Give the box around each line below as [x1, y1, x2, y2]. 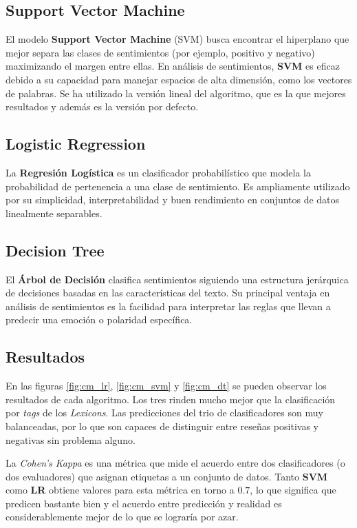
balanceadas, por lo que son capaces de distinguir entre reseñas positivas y [6, 418, 318, 433]
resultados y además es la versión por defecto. [6, 99, 199, 114]
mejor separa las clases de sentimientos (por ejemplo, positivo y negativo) [6, 45, 315, 59]
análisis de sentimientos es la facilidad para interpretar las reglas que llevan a [6, 298, 331, 313]
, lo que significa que [250, 483, 336, 497]
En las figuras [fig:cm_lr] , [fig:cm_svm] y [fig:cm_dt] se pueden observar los [6, 378, 327, 393]
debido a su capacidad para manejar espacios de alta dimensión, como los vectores [6, 72, 352, 86]
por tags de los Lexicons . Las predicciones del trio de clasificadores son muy [6, 405, 323, 420]
